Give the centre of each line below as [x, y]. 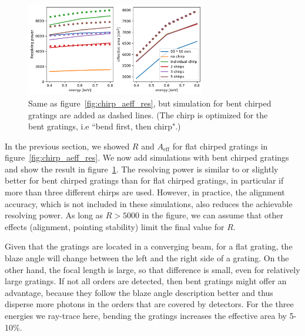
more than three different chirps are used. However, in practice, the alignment [145, 192]
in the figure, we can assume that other [212, 215]
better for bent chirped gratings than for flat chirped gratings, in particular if [144, 180]
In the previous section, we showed [67, 146]
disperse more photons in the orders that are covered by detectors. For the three [149, 304]
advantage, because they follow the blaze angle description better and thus [139, 292]
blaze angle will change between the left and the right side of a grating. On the [147, 258]
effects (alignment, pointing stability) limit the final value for [115, 226]
